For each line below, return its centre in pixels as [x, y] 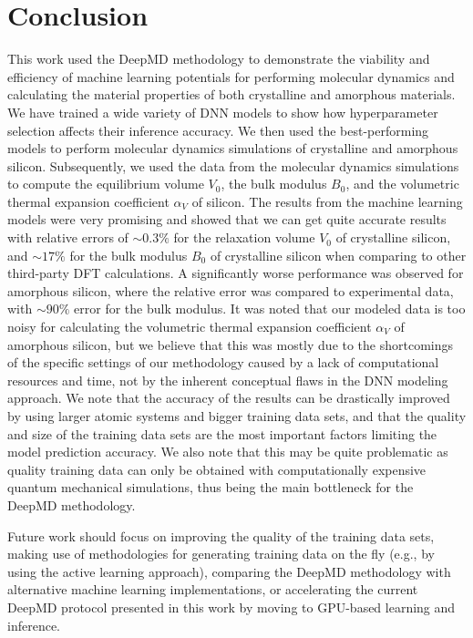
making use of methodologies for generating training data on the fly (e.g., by [221, 554]
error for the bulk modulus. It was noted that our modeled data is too [270, 309]
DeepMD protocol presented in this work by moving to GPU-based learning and [231, 607]
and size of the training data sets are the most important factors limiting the [222, 433]
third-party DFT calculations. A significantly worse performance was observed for [236, 273]
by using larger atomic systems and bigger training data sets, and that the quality [237, 416]
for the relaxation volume [244, 237]
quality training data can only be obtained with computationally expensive [217, 469]
